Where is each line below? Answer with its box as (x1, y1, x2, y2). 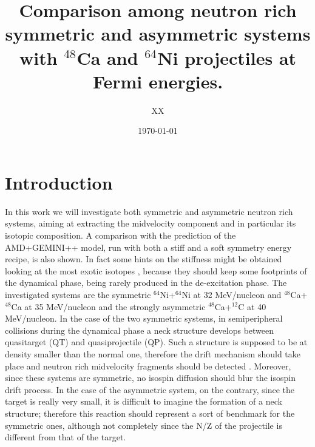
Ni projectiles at (157, 45, 297, 70)
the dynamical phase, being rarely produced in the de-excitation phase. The (5, 276, 287, 289)
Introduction (5, 170, 113, 194)
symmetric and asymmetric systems (5, 21, 311, 46)
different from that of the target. (5, 431, 126, 443)
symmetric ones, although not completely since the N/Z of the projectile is (5, 419, 282, 431)
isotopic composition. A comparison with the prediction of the (5, 229, 236, 241)
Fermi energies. (92, 68, 223, 93)
